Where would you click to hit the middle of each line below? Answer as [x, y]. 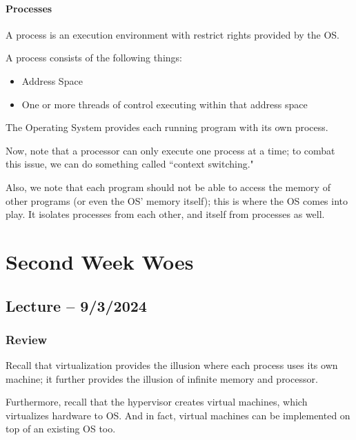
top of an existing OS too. [61, 429]
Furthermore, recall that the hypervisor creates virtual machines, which [157, 402]
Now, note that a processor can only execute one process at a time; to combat [170, 150]
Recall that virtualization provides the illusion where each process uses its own [172, 365]
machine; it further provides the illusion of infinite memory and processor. [162, 378]
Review [27, 339]
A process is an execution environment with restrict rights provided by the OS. [173, 34]
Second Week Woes [100, 261]
